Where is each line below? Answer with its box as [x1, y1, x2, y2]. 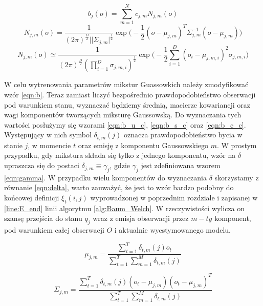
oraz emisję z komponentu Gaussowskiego [78, 139, 209, 150]
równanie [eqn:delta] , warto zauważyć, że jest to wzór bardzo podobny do [4, 182, 234, 193]
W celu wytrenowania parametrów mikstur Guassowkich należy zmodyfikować [4, 79, 249, 90]
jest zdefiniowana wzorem [141, 160, 221, 171]
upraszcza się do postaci [4, 160, 79, 171]
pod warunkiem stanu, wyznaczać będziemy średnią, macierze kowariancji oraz [4, 99, 250, 110]
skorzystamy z [214, 172, 259, 182]
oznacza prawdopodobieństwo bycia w [124, 129, 243, 140]
